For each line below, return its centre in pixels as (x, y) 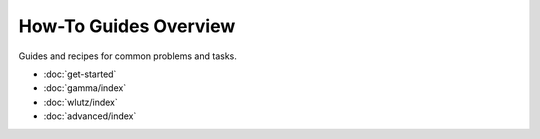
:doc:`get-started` (80, 74)
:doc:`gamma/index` (85, 88)
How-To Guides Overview (127, 26)
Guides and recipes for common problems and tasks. (127, 56)
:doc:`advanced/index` (90, 116)
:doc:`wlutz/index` (81, 102)
